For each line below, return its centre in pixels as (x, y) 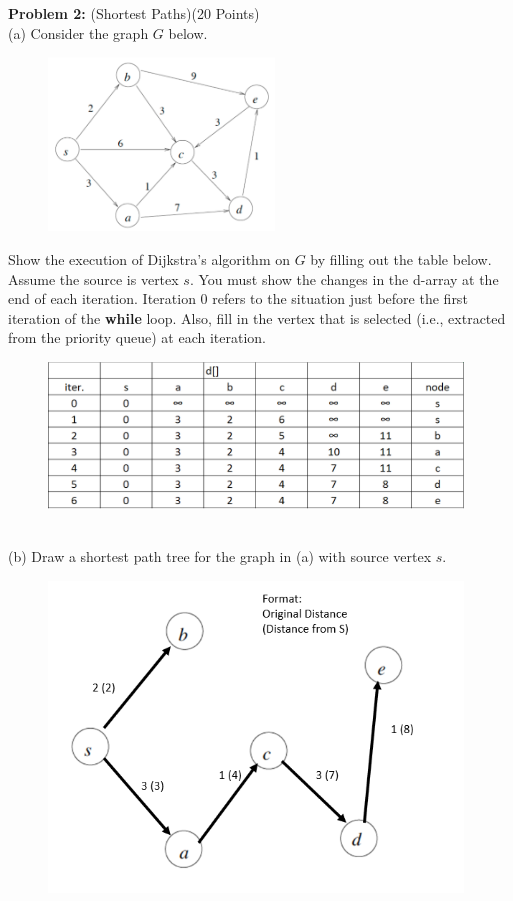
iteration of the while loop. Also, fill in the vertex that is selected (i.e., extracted (257, 317)
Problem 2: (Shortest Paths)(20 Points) (134, 13)
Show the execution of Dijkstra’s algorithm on (149, 259)
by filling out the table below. (401, 259)
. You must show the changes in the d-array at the (344, 278)
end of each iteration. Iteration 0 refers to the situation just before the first (238, 298)
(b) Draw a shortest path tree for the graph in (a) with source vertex (220, 556)
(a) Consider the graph (78, 32)
